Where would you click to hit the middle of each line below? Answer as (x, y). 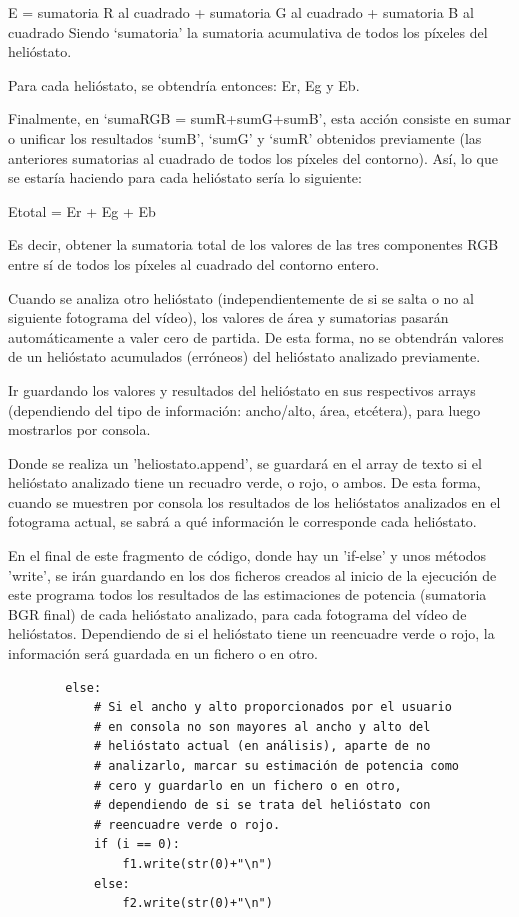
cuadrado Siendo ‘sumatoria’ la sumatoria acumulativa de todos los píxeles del (248, 31)
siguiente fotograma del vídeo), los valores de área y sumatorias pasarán (228, 317)
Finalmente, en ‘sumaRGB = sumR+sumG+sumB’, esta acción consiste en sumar (260, 118)
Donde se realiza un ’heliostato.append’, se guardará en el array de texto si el (245, 462)
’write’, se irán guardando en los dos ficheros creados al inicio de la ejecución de (252, 574)
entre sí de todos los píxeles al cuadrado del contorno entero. (194, 263)
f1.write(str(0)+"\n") (197, 863)
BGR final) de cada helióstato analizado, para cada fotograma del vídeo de (237, 613)
